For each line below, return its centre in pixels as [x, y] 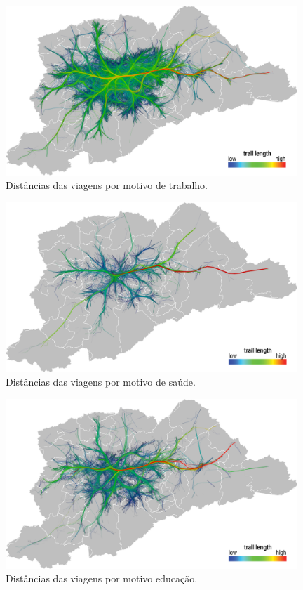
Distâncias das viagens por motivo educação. [102, 578]
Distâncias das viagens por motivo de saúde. [101, 382]
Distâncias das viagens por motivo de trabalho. [107, 185]
